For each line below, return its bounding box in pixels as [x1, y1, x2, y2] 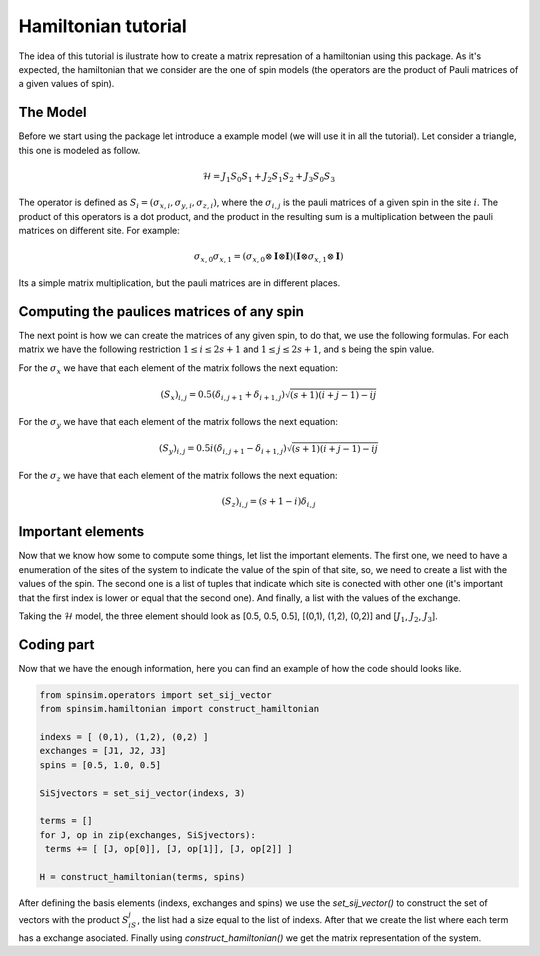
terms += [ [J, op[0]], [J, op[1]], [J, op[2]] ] [45, 843, 294, 855]
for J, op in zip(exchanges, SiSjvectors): [39, 829, 257, 840]
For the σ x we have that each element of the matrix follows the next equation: [18, 361, 339, 376]
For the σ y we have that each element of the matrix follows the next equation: [18, 415, 339, 430]
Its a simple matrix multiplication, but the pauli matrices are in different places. [18, 276, 341, 289]
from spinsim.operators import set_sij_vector [39, 689, 272, 700]
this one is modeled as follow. [18, 144, 141, 156]
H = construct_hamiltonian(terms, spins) [39, 871, 246, 882]
